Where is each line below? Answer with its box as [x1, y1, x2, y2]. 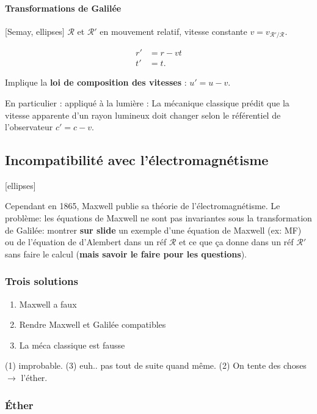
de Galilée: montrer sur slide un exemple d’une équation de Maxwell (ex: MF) [5, 223, 302, 236]
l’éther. [21, 371, 48, 384]
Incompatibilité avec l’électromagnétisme [5, 150, 269, 169]
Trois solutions [5, 273, 78, 289]
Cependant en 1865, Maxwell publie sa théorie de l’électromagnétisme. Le [5, 199, 280, 212]
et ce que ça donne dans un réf [179, 235, 294, 248]
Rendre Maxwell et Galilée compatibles [19, 318, 166, 331]
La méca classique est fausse [19, 338, 125, 351]
